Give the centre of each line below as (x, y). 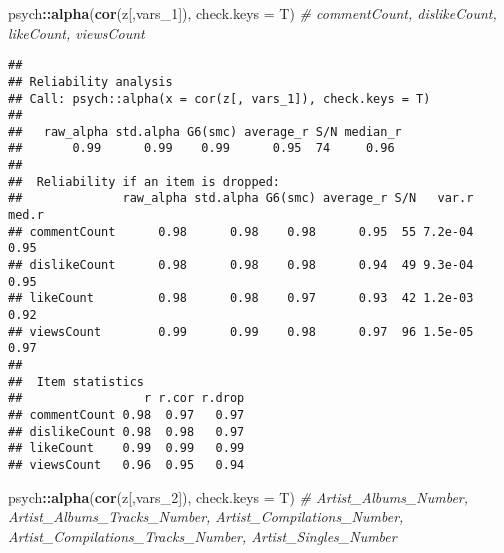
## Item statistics (76, 381)
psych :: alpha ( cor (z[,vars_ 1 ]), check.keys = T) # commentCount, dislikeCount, (252, 13)
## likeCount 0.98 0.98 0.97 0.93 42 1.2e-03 (241, 298)
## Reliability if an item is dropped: (144, 181)
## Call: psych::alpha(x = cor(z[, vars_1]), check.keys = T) (219, 98)
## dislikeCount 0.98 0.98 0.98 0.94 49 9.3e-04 (241, 265)
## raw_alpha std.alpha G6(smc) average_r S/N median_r (205, 131)
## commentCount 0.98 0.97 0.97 (126, 414)
